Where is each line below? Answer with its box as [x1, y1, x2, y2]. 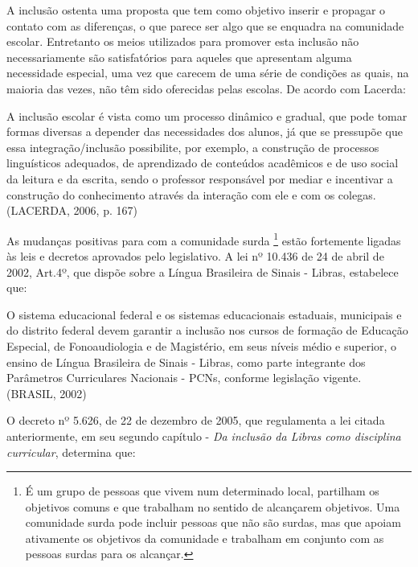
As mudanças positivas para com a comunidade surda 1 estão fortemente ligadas [6, 229, 401, 249]
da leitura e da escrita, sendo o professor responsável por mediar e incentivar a [6, 170, 393, 187]
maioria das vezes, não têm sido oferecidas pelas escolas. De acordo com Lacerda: [6, 80, 406, 97]
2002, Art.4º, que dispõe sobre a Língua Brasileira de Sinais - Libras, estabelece [6, 263, 399, 280]
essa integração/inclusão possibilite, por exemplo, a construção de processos [6, 138, 379, 155]
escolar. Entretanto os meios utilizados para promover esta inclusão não [6, 33, 359, 50]
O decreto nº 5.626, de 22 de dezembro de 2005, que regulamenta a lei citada [6, 412, 385, 429]
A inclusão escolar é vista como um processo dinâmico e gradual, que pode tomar [6, 107, 408, 124]
